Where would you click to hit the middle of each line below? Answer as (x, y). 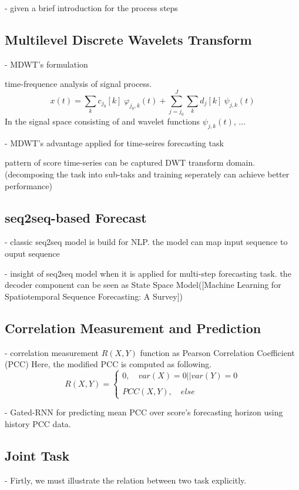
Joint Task (37, 455)
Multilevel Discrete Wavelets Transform (128, 39)
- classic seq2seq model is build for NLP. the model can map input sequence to (146, 242)
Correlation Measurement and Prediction (133, 328)
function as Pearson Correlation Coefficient (217, 352)
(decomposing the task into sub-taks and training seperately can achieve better (147, 174)
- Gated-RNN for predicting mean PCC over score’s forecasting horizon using (144, 412)
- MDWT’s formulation (46, 64)
